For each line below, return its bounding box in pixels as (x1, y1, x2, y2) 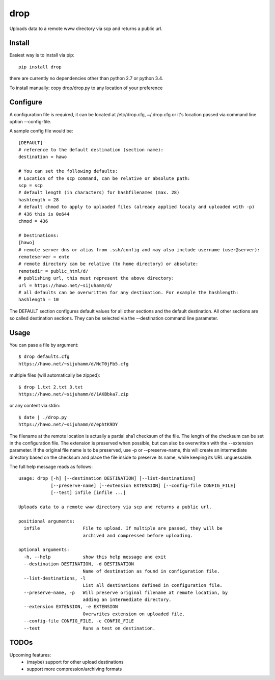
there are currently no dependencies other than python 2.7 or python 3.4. (9, 75, 163, 82)
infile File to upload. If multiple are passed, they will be (23, 526, 223, 531)
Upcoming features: (9, 651, 51, 658)
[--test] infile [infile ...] (50, 490, 126, 495)
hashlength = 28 (18, 197, 59, 202)
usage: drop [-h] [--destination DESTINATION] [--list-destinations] (18, 476, 196, 481)
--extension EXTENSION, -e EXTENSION (23, 604, 118, 610)
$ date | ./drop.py (18, 414, 67, 420)
